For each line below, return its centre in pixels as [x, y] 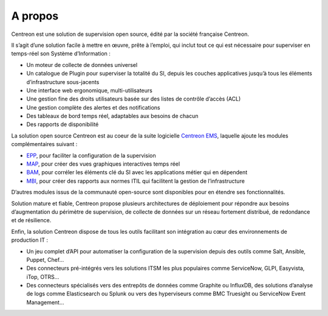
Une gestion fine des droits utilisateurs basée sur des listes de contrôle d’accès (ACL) [134, 99]
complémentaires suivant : [44, 144]
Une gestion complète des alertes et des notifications [93, 107]
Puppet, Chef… [45, 259]
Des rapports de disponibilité [63, 124]
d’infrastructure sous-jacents [63, 82]
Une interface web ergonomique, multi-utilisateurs [90, 90]
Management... [45, 302]
